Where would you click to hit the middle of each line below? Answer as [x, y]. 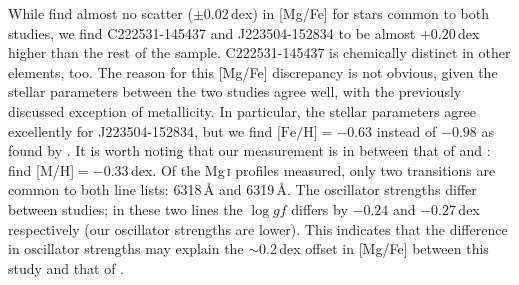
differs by [319, 208]
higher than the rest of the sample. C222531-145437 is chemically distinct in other [259, 52]
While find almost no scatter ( [100, 13]
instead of [406, 130]
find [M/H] [41, 169]
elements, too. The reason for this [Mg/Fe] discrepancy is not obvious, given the [253, 71]
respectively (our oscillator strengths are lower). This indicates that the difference [258, 228]
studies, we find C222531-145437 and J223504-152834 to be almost [212, 32]
